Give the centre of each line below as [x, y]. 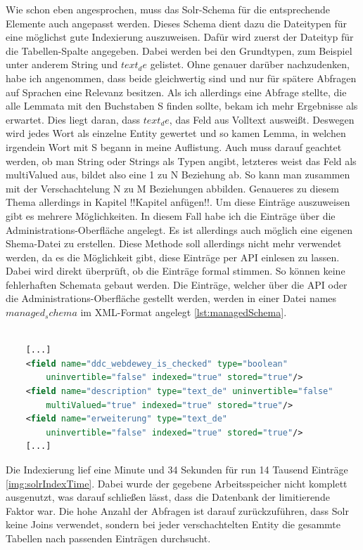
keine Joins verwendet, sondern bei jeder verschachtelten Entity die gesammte [173, 524]
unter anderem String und [62, 64]
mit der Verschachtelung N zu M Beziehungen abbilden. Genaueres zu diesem [172, 188]
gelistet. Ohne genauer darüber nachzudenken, [250, 64]
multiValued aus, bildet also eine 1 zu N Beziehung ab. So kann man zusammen [178, 175]
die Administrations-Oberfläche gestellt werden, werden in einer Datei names [171, 298]
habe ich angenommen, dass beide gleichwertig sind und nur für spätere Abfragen [181, 78]
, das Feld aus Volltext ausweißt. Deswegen [262, 119]
